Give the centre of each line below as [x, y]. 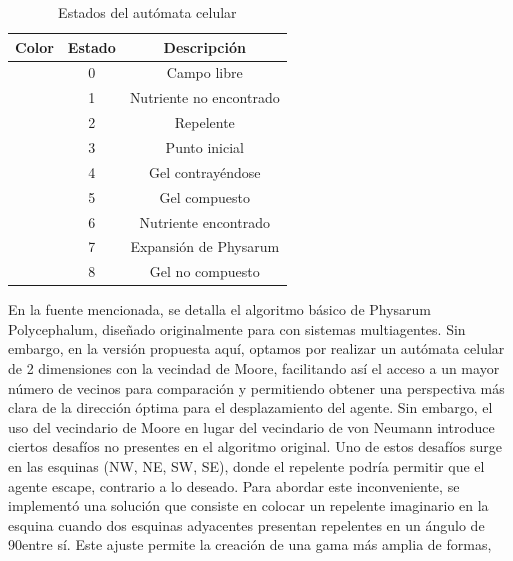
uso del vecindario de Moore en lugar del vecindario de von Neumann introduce [251, 426]
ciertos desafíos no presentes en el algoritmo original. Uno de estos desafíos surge [255, 446]
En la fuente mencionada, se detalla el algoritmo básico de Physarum [220, 309]
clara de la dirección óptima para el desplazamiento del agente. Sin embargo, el [250, 407]
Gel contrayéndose [205, 171]
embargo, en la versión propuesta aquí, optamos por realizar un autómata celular [256, 348]
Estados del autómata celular [147, 12]
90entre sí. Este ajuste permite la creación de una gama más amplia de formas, [250, 544]
